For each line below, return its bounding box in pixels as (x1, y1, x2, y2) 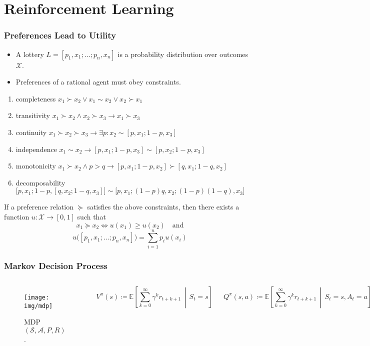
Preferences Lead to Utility (4, 29, 116, 41)
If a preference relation (4, 201, 73, 212)
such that (77, 211, 106, 221)
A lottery (15, 48, 44, 59)
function (4, 211, 29, 221)
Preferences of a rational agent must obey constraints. (15, 76, 181, 87)
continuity (15, 126, 47, 137)
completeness (15, 93, 56, 103)
